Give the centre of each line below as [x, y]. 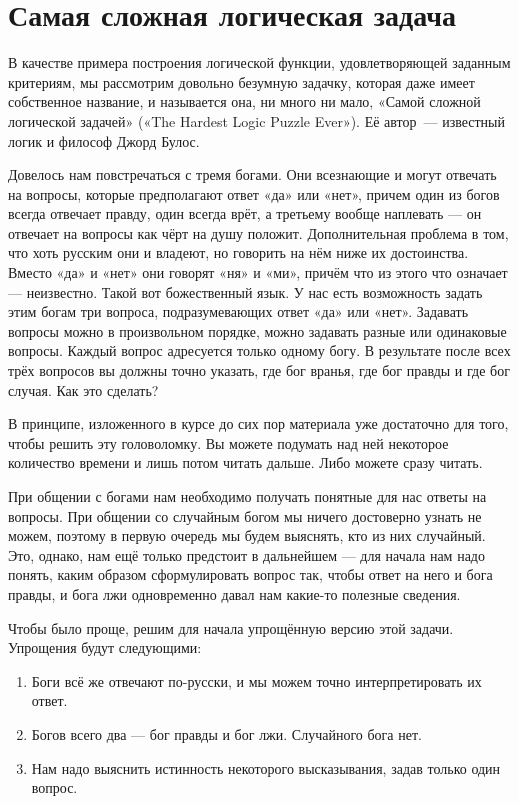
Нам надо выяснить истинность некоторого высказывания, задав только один [266, 767]
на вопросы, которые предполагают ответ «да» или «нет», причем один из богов [254, 193]
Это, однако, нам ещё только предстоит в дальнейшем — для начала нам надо [246, 554]
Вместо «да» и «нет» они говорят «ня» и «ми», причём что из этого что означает [258, 272]
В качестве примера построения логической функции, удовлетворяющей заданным [259, 62]
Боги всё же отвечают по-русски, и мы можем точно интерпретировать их [256, 680]
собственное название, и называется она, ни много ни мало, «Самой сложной [244, 101]
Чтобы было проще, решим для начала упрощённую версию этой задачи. [231, 627]
